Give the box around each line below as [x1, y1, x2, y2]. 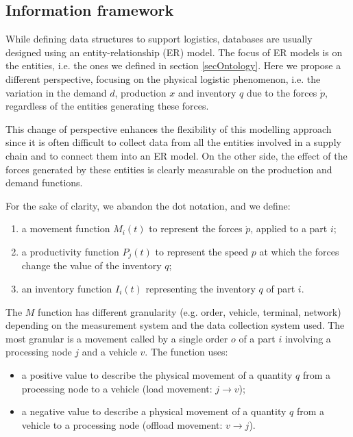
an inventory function [21, 281, 112, 295]
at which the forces [259, 244, 339, 258]
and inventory [178, 85, 236, 99]
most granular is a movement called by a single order [5, 331, 228, 345]
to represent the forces [149, 221, 243, 236]
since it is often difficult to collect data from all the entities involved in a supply [5, 135, 341, 149]
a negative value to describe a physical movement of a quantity [21, 404, 287, 419]
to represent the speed [155, 244, 249, 258]
